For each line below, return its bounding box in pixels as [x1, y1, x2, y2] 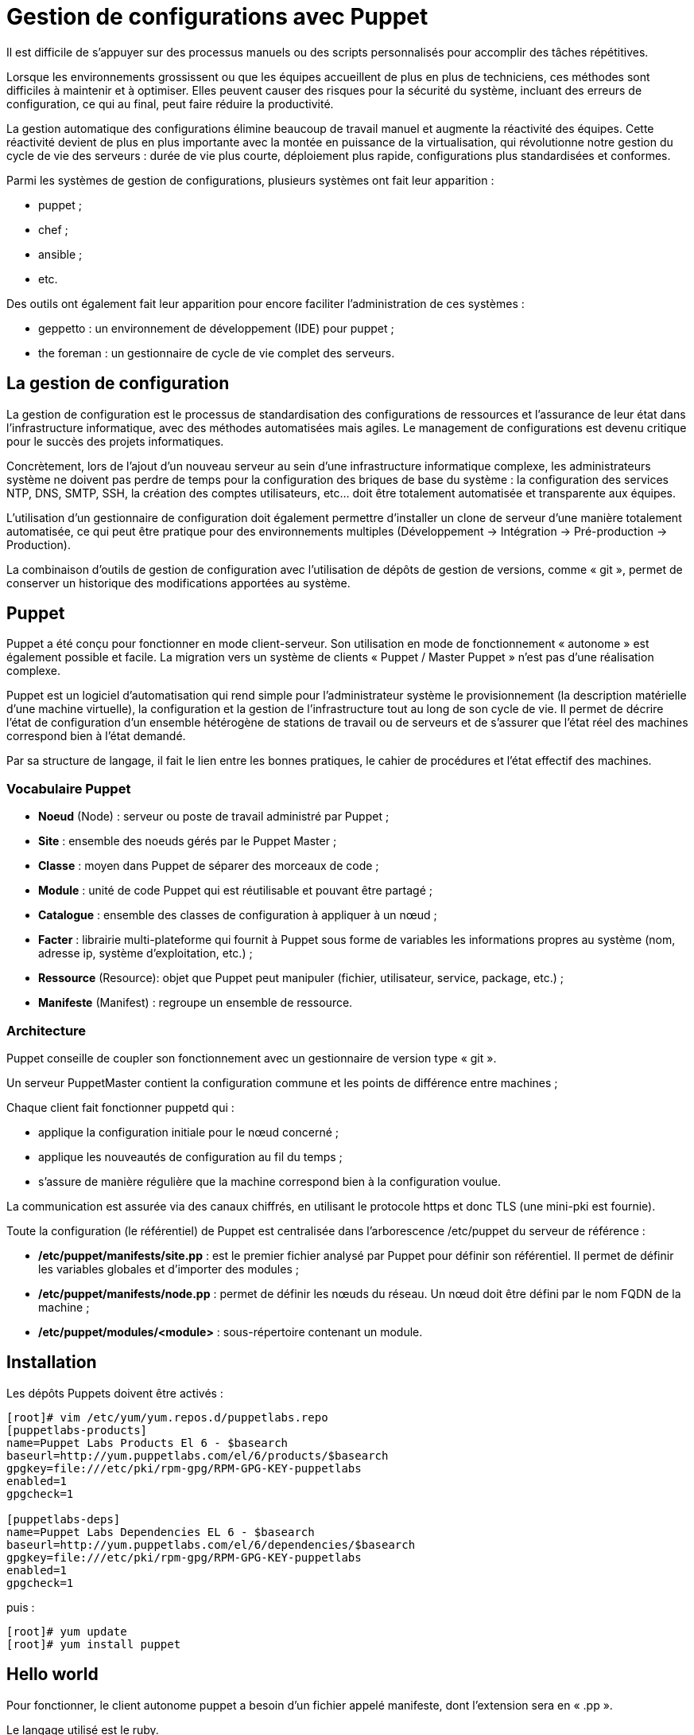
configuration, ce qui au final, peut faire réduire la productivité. [6, 96, 334, 111]
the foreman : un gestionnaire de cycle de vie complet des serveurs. [38, 345, 395, 360]
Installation [6, 1352, 97, 1373]
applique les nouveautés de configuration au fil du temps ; [38, 1149, 343, 1164]
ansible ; [38, 247, 83, 261]
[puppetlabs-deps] [6, 1512, 121, 1526]
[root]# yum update [6, 1624, 127, 1638]
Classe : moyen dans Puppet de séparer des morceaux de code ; [38, 859, 379, 873]
